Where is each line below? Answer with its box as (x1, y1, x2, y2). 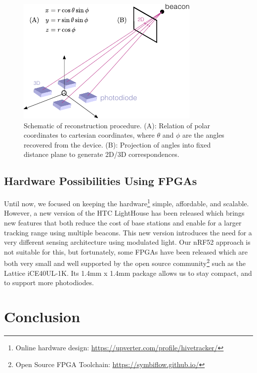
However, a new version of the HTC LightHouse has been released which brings (4, 208, 245, 218)
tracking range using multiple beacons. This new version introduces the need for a (4, 227, 252, 237)
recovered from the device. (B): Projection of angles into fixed (24, 139, 211, 149)
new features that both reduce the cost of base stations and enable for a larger (4, 218, 242, 228)
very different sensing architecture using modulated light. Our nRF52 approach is (4, 237, 251, 247)
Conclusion (4, 306, 81, 327)
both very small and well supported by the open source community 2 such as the (4, 257, 246, 268)
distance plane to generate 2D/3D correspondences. (24, 149, 179, 159)
